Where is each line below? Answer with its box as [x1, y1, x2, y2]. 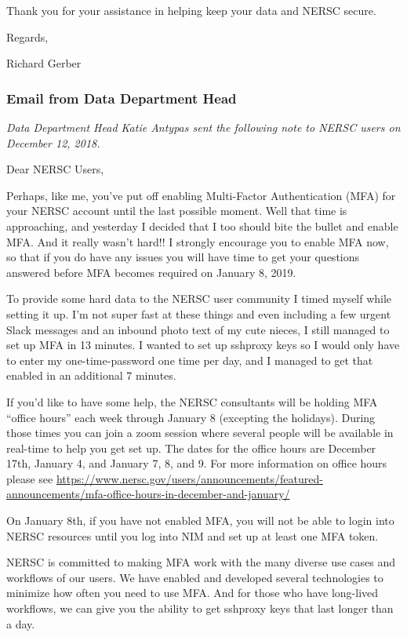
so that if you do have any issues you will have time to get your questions [6, 249, 360, 265]
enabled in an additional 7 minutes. [6, 367, 176, 384]
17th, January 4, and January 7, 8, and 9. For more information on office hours [6, 455, 387, 471]
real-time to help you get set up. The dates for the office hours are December [6, 439, 376, 456]
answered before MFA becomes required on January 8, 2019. [6, 264, 296, 280]
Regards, [6, 28, 49, 45]
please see [6, 470, 53, 486]
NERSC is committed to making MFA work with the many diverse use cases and [6, 554, 396, 570]
